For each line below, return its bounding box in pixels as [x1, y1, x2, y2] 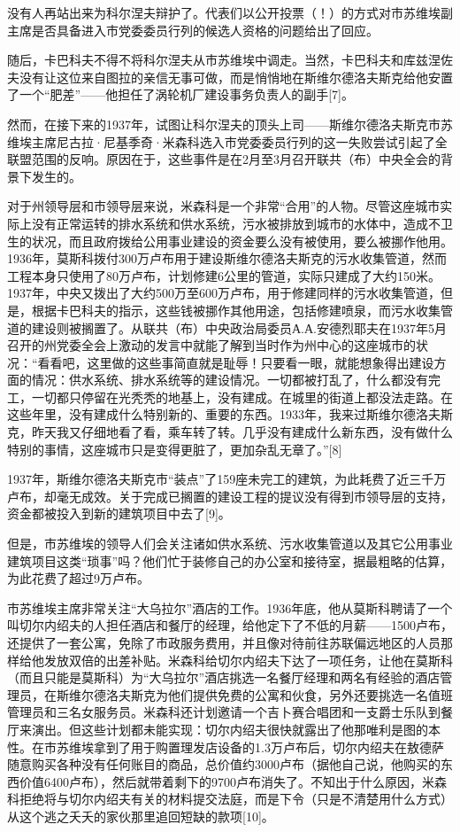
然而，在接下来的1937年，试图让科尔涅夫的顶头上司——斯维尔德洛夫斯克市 [7, 114, 441, 133]
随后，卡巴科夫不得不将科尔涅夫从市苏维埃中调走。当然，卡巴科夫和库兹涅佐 [7, 51, 453, 69]
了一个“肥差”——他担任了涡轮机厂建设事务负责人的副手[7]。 [7, 85, 354, 104]
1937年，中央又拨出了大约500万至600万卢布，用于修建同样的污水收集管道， [7, 284, 441, 302]
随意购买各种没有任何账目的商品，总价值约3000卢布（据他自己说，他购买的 [7, 755, 441, 774]
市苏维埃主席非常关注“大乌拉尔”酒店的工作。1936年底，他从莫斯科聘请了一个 [7, 598, 453, 617]
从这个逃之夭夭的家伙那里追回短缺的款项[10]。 [7, 806, 274, 825]
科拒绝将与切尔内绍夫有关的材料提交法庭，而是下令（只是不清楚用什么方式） [7, 789, 453, 808]
